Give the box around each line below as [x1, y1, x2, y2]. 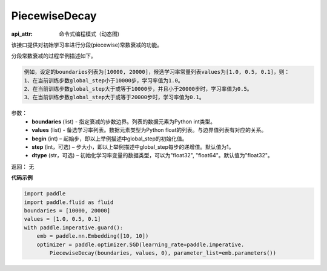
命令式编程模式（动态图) [59, 30, 120, 38]
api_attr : [11, 30, 33, 38]
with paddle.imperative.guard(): [24, 224, 124, 231]
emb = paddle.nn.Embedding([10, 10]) [36, 233, 149, 240]
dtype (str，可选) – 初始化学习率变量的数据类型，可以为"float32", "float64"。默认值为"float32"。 [31, 152, 274, 159]
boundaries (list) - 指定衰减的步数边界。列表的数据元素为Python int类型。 [31, 118, 216, 125]
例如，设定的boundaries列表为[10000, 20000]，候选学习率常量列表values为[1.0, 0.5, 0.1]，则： [24, 68, 290, 76]
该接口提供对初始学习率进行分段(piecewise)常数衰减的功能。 [11, 41, 163, 48]
